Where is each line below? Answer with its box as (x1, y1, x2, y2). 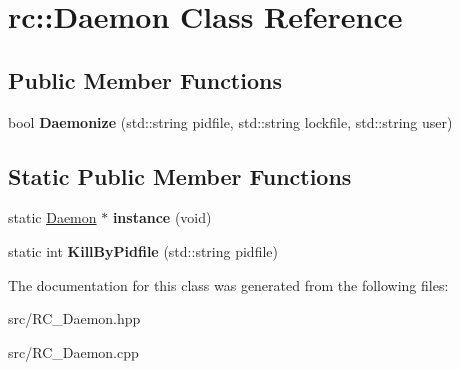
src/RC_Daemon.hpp (8, 308, 141, 329)
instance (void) (112, 207, 212, 228)
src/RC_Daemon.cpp (8, 341, 139, 362)
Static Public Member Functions (8, 160, 352, 191)
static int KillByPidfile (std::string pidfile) (8, 240, 278, 261)
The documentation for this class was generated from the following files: (8, 274, 449, 295)
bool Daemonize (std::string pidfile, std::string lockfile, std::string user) (8, 111, 453, 132)
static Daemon (8, 207, 97, 228)
